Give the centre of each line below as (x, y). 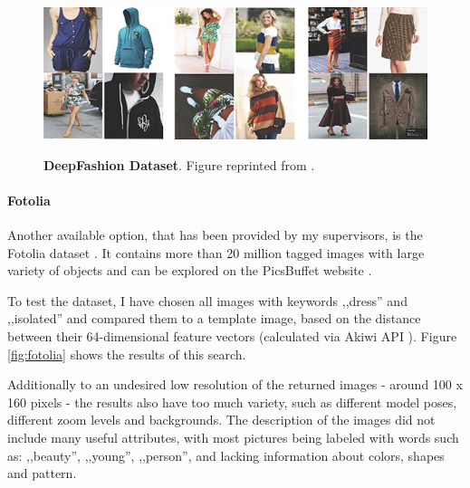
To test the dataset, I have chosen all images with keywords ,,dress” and (207, 300)
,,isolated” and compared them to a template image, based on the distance (214, 318)
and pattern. (42, 473)
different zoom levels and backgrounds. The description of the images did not (221, 420)
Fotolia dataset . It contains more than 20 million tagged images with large (216, 252)
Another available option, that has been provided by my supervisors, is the (215, 234)
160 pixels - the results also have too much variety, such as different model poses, (232, 402)
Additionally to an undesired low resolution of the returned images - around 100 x (235, 384)
